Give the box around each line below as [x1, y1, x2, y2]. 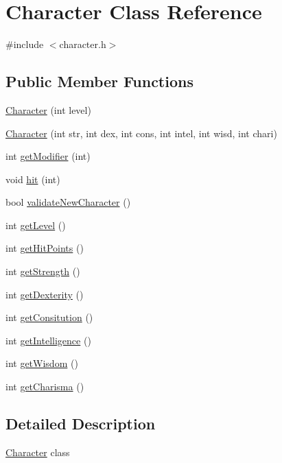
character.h [59, 37, 106, 51]
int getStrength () [5, 264, 80, 278]
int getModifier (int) [5, 149, 91, 163]
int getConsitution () [5, 310, 93, 324]
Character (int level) [5, 102, 91, 117]
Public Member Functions [5, 71, 193, 92]
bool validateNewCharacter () [5, 195, 131, 209]
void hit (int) [5, 171, 60, 186]
